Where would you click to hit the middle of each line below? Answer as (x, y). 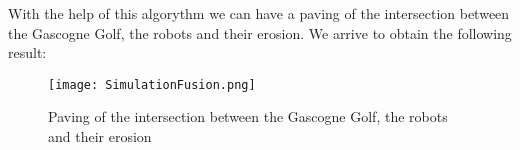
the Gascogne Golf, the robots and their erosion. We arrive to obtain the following (260, 32)
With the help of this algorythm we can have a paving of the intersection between (259, 13)
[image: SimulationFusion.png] (152, 84)
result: (27, 52)
